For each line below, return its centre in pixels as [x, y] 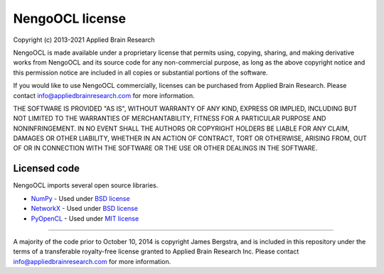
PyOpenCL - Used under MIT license [85, 218]
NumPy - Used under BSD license [81, 198]
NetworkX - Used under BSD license [85, 209]
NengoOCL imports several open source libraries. [86, 185]
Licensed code [46, 169]
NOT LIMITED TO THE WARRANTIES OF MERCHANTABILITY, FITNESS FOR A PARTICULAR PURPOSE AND [170, 119]
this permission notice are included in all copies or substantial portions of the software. [140, 72]
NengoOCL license [70, 18]
